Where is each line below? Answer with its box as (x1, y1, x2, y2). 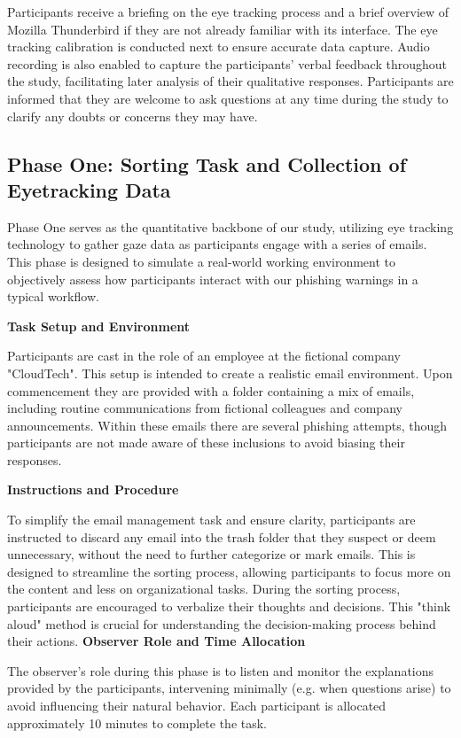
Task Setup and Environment (7, 316, 191, 335)
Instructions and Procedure (7, 480, 179, 499)
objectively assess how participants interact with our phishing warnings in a (7, 269, 418, 288)
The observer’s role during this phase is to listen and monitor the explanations (7, 661, 434, 680)
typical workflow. (7, 287, 99, 306)
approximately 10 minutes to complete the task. (7, 713, 268, 732)
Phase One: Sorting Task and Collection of (7, 150, 407, 177)
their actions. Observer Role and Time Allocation (7, 632, 306, 650)
